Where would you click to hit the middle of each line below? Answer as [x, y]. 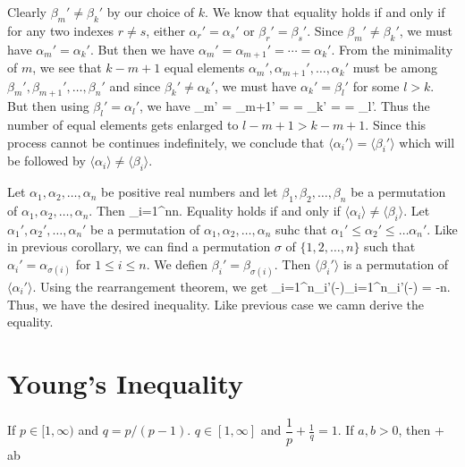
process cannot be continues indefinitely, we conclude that [166, 142]
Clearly [27, 12]
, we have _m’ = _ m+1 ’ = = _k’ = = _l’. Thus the [285, 106]
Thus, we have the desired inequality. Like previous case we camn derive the [216, 304]
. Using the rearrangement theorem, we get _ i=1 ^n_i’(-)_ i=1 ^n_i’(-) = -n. [241, 286]
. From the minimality [392, 49]
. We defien [177, 264]
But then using [48, 106]
